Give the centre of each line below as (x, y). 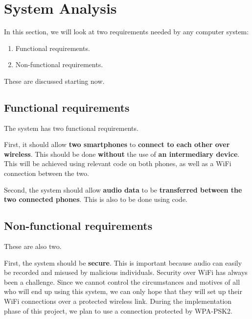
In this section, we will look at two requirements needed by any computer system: (126, 32)
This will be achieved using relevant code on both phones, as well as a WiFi (118, 163)
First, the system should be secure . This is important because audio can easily (123, 262)
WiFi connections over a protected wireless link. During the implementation (118, 301)
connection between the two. (46, 173)
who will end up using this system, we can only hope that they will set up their (123, 291)
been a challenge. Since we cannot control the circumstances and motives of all (122, 282)
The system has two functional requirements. (71, 128)
